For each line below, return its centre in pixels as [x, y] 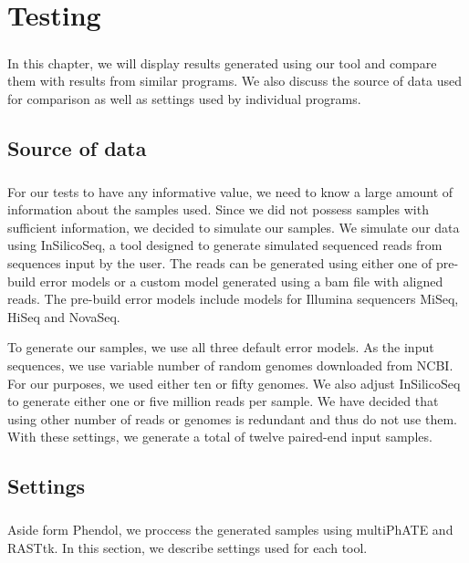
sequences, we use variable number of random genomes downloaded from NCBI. [230, 365]
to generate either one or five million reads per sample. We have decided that [223, 401]
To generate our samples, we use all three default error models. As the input [221, 347]
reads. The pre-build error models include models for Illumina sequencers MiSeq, [233, 299]
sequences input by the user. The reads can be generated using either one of [220, 263]
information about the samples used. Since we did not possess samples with [218, 209]
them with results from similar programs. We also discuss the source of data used [234, 81]
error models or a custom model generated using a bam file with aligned [241, 281]
